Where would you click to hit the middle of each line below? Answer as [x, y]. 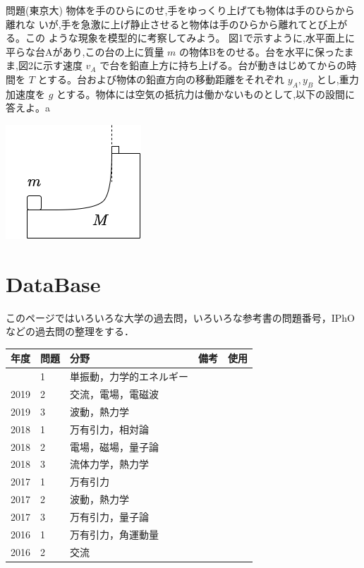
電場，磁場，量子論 [114, 446]
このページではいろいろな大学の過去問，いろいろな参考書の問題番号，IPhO [180, 317]
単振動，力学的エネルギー [129, 376]
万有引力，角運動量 [114, 534]
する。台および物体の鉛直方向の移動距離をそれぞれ [166, 79]
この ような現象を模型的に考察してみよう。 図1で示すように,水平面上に [190, 38]
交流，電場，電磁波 [114, 394]
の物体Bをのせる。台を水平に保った [262, 51]
